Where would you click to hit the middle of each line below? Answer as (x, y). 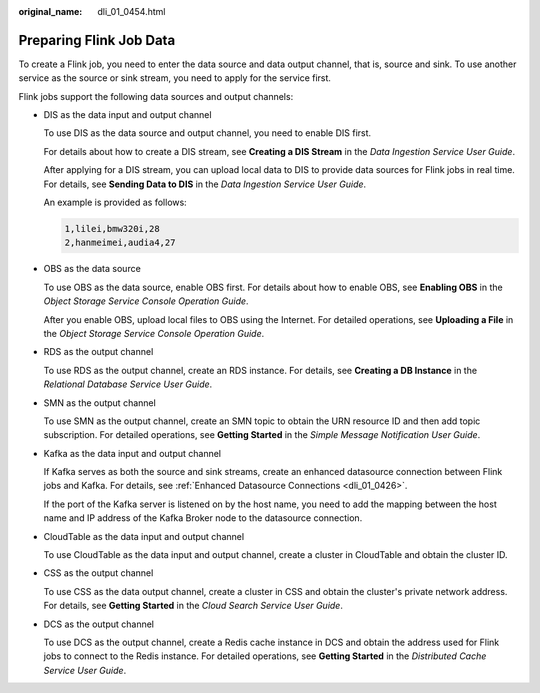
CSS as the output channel (98, 573)
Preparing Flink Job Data (97, 40)
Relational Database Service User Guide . (128, 384)
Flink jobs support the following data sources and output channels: (156, 96)
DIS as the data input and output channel (127, 115)
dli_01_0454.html (131, 11)
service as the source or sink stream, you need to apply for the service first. (175, 78)
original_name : (50, 11)
